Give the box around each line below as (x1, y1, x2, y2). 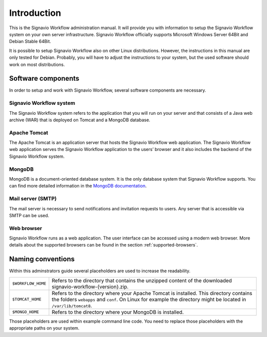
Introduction (9, 7, 61, 18)
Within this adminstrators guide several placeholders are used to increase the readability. (9, 268, 190, 274)
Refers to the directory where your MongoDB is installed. (51, 308, 184, 315)
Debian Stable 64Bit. (9, 39, 51, 45)
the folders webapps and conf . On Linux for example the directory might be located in (51, 296, 246, 303)
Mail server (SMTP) (9, 195, 57, 202)
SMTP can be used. (9, 212, 49, 218)
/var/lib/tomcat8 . (51, 302, 92, 309)
